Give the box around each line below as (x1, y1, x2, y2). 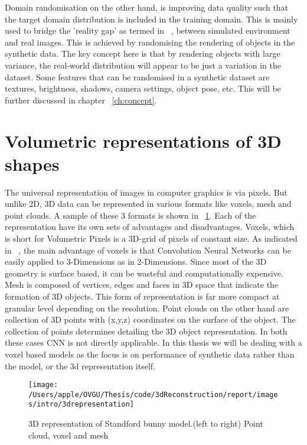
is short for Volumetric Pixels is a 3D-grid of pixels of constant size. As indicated (5, 232, 298, 245)
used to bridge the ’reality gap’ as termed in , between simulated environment (5, 24, 290, 37)
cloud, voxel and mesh (28, 428, 109, 441)
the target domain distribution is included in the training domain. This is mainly (5, 12, 298, 25)
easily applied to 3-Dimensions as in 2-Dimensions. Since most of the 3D (5, 255, 267, 268)
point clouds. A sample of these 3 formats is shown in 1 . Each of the (5, 209, 256, 221)
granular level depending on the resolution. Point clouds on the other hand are (5, 301, 289, 314)
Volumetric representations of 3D (5, 128, 282, 152)
